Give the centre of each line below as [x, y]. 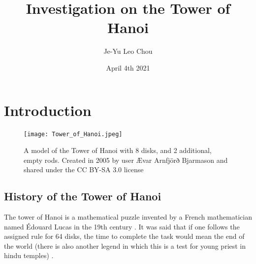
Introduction [48, 110]
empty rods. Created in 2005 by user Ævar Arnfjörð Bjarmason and [126, 160]
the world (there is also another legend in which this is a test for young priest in [125, 245]
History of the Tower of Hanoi [83, 196]
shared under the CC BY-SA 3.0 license [84, 170]
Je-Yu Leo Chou [128, 51]
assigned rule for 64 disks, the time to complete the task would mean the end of [124, 236]
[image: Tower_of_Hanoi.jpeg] [73, 134]
